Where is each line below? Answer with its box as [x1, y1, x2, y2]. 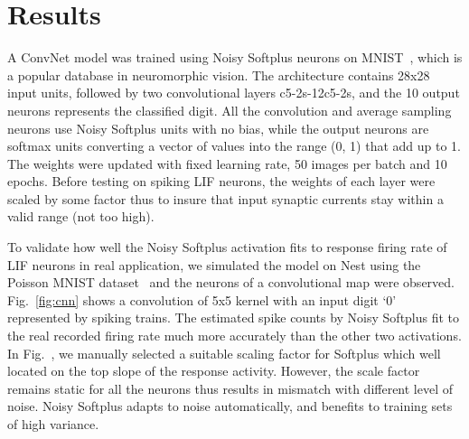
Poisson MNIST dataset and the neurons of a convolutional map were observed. [7, 273, 455, 292]
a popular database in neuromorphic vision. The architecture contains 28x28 [7, 65, 430, 84]
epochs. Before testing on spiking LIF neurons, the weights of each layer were [7, 172, 436, 191]
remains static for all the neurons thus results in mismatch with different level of [7, 378, 454, 397]
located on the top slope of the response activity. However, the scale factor [7, 361, 420, 380]
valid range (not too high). [7, 207, 155, 226]
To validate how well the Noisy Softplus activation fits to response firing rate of [7, 238, 447, 257]
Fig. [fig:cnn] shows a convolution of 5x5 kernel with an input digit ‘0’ [7, 290, 397, 309]
